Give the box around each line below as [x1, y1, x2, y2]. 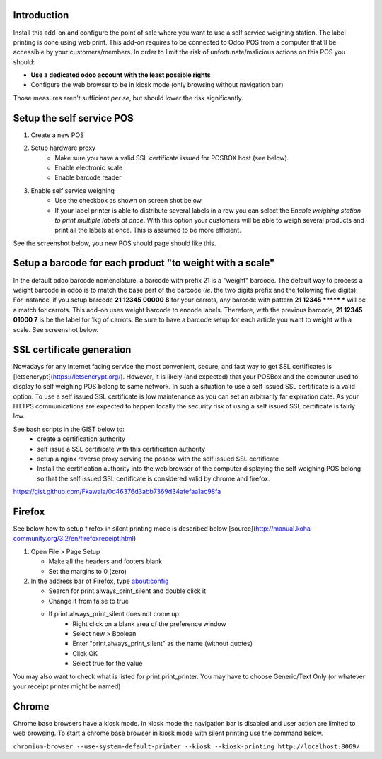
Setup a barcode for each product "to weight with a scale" [13, 257, 275, 269]
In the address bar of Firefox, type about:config [30, 577, 169, 585]
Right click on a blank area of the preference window [72, 619, 226, 628]
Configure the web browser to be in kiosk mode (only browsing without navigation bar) [30, 81, 284, 89]
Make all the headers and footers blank [48, 557, 163, 565]
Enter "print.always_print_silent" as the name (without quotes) [72, 640, 253, 648]
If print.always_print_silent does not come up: [48, 610, 181, 618]
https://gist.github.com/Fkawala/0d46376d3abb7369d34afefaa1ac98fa [13, 488, 221, 496]
